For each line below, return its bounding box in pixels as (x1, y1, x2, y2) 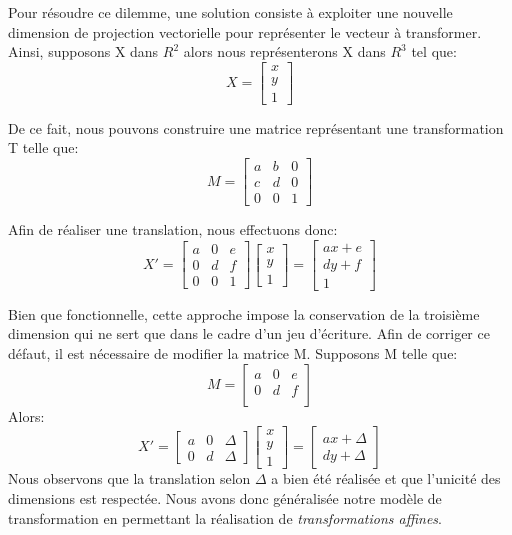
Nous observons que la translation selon (8, 468, 251, 489)
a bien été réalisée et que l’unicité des (271, 468, 501, 489)
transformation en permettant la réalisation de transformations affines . (8, 507, 442, 528)
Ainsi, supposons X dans (8, 41, 159, 62)
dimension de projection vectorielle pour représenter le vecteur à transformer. (8, 21, 482, 42)
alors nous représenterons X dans (183, 41, 386, 62)
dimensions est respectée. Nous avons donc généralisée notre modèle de (8, 487, 442, 508)
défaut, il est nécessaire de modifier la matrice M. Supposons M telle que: (8, 343, 458, 364)
